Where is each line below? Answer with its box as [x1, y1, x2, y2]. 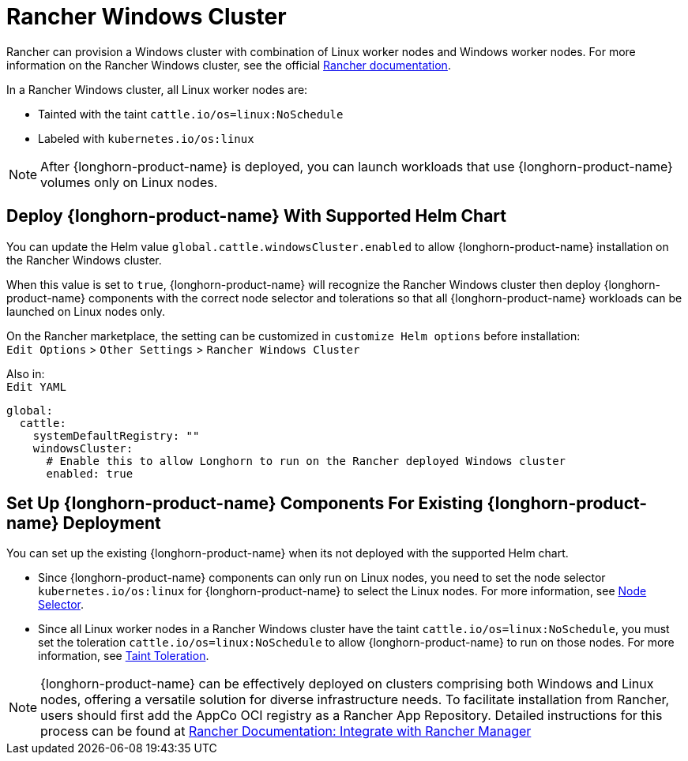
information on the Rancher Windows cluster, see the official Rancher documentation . [6, 58, 451, 72]
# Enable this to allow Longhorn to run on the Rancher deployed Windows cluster [46, 454, 566, 467]
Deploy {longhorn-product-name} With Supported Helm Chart [6, 206, 506, 227]
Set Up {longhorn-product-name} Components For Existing [6, 493, 483, 514]
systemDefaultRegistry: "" [32, 429, 200, 442]
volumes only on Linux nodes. [40, 174, 218, 190]
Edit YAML [6, 380, 66, 393]
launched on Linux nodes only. [6, 304, 165, 318]
